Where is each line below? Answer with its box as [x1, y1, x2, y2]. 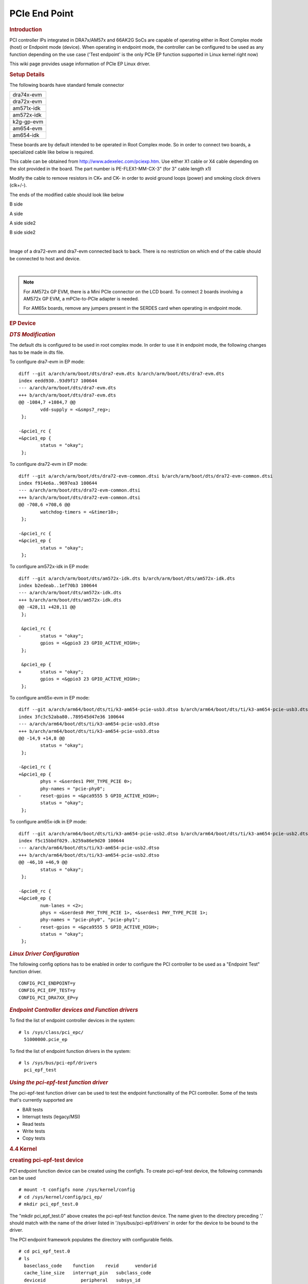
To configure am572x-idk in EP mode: [9, 563, 90, 570]
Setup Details [9, 71, 45, 78]
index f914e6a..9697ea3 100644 [18, 480, 98, 486]
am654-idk [12, 131, 40, 139]
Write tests [22, 1128, 46, 1134]
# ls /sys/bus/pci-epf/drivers [18, 1060, 98, 1066]
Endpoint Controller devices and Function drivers [9, 1007, 139, 1014]
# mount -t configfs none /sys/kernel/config [18, 1187, 136, 1193]
